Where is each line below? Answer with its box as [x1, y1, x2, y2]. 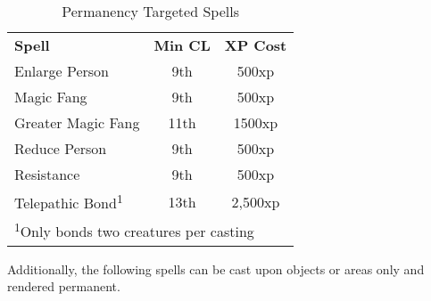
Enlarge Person [14, 61, 109, 81]
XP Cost [224, 35, 287, 55]
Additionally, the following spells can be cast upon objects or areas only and [7, 259, 425, 278]
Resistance [14, 164, 80, 184]
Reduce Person [14, 138, 107, 159]
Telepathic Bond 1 [14, 190, 123, 214]
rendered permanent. [7, 277, 120, 296]
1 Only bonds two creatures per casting [14, 218, 254, 242]
